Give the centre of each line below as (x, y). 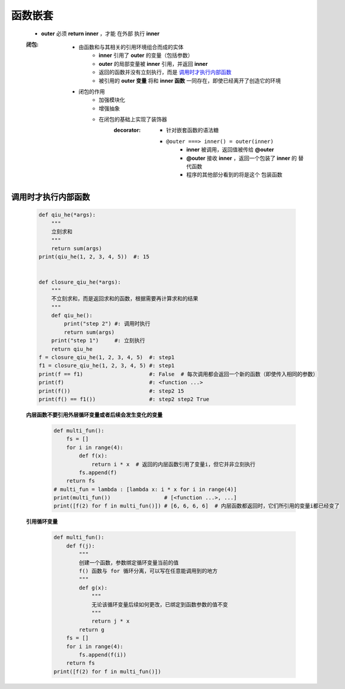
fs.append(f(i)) (103, 655)
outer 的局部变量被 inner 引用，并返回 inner (153, 63)
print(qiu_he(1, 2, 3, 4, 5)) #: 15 (94, 257)
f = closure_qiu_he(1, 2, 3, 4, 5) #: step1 (107, 357)
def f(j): (81, 546)
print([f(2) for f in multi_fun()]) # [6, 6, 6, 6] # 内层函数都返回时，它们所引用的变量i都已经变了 (196, 506)
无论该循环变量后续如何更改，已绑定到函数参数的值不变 (160, 604)
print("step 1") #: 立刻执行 (98, 341)
